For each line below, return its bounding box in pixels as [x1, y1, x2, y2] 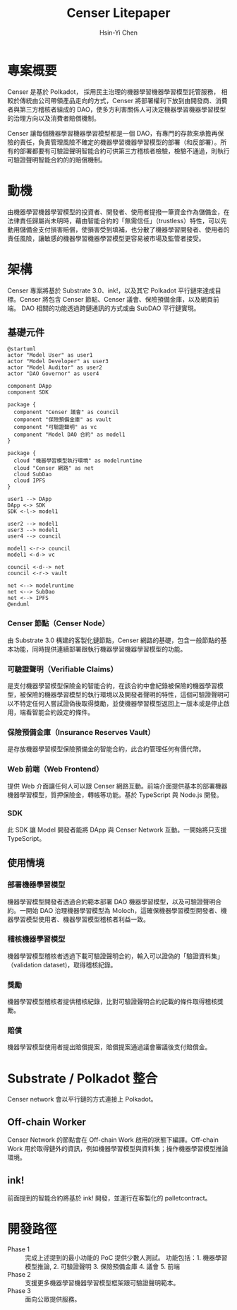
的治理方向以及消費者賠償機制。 [7, 114, 100, 122]
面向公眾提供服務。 [25, 1294, 81, 1303]
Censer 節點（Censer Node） [7, 618, 109, 628]
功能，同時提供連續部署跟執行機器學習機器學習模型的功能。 [13, 644, 187, 653]
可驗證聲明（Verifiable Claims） [7, 664, 119, 674]
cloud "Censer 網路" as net [13, 465, 94, 472]
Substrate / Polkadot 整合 [7, 1070, 158, 1086]
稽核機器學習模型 [7, 934, 66, 944]
